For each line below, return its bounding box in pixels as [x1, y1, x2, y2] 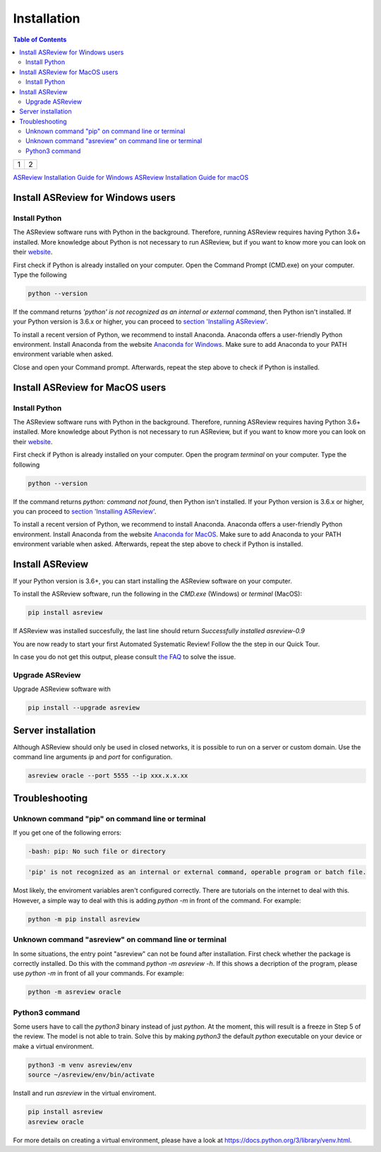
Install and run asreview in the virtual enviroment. [13, 1089, 157, 1098]
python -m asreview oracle [28, 988, 121, 996]
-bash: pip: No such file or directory [28, 847, 166, 855]
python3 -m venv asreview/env [28, 1061, 133, 1069]
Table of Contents [13, 35, 67, 44]
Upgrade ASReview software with [13, 685, 111, 694]
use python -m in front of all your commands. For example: [13, 969, 184, 978]
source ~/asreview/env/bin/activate [28, 1071, 155, 1079]
